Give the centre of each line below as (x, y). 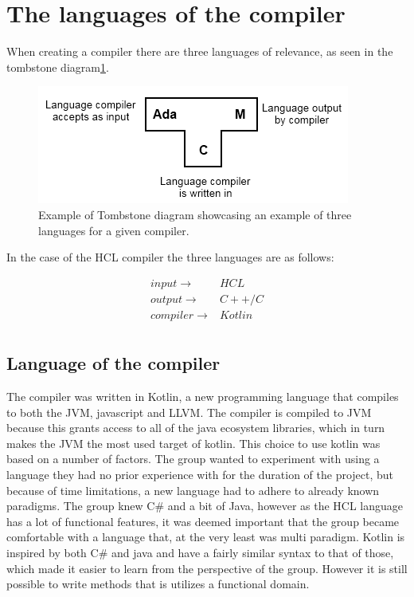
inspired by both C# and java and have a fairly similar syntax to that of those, (200, 552)
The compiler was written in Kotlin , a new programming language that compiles (203, 397)
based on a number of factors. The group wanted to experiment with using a (193, 459)
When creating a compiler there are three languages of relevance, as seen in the (200, 51)
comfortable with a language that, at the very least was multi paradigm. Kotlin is (206, 537)
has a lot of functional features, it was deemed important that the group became (203, 521)
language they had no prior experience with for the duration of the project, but (200, 474)
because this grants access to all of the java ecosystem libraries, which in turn (196, 428)
